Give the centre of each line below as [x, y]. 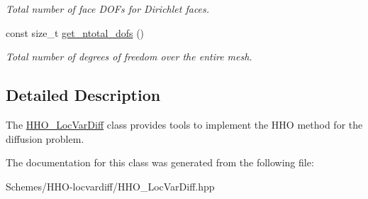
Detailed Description [83, 95]
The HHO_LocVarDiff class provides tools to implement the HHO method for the [184, 124]
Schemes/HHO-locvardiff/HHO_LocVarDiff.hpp [110, 186]
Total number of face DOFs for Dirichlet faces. [108, 9]
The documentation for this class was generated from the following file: [160, 162]
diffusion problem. [45, 138]
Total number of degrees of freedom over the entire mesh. [129, 57]
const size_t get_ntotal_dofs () [75, 32]
